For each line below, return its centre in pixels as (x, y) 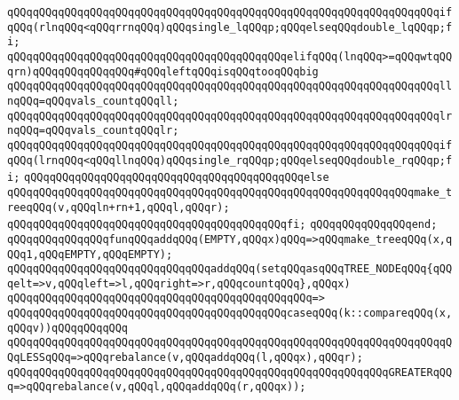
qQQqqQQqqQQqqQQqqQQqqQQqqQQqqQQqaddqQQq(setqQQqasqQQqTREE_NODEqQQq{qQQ (230, 269)
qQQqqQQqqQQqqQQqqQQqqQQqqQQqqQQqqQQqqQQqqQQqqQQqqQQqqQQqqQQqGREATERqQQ (230, 372)
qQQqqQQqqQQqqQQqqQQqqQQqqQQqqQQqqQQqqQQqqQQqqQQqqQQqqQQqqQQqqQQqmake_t (230, 192)
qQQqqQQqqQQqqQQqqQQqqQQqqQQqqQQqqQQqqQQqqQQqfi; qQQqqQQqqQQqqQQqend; (222, 225)
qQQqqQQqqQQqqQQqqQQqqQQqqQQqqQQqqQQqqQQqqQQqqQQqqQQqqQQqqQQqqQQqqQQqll (230, 86)
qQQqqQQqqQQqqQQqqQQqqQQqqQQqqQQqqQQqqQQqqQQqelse (177, 178)
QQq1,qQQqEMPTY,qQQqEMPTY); (90, 254)
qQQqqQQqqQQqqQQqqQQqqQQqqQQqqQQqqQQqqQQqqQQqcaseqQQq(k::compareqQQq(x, (230, 314)
